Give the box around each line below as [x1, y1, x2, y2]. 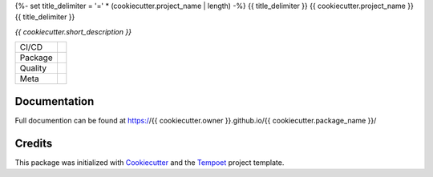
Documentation [14, 95, 95, 108]
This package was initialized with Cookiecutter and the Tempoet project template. [14, 157, 285, 167]
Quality [19, 62, 47, 74]
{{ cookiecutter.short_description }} [14, 26, 132, 36]
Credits [14, 136, 53, 150]
